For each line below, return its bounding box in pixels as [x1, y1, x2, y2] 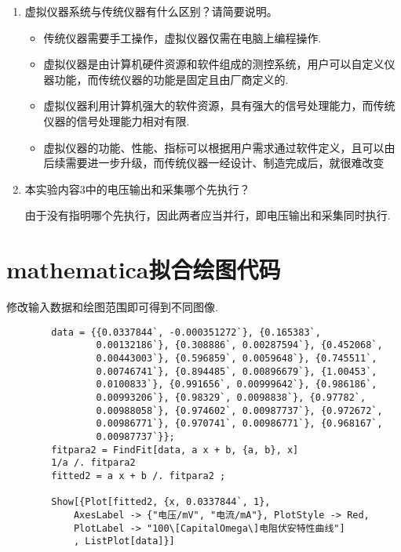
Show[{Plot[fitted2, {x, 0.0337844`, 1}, [51, 496, 271, 508]
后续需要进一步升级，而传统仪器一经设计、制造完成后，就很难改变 [43, 154, 385, 171]
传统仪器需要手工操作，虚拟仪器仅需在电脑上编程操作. [43, 29, 322, 45]
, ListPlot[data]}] [73, 536, 175, 547]
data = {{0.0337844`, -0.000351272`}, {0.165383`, [51, 326, 321, 338]
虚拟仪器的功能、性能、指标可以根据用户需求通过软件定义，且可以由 [43, 139, 396, 155]
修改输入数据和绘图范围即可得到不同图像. [6, 299, 218, 315]
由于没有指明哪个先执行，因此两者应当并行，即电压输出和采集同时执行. [24, 207, 391, 223]
